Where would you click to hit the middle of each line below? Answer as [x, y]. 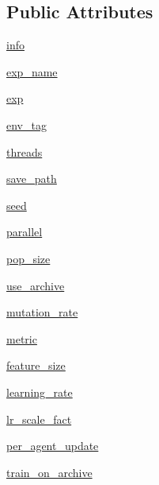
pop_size [28, 258]
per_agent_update [53, 446]
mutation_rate [42, 312]
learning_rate [40, 392]
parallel [25, 232]
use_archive [36, 285]
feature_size [36, 365]
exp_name [32, 71]
